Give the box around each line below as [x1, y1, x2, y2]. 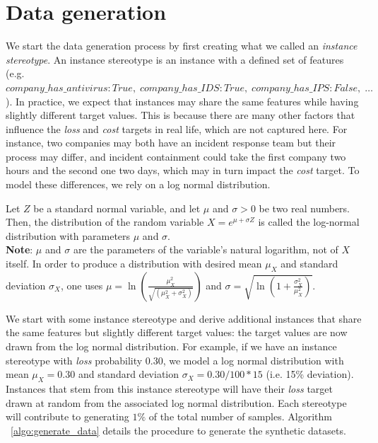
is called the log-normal [258, 214, 360, 229]
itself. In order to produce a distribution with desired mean [6, 256, 262, 271]
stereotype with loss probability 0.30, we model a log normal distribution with [6, 352, 344, 367]
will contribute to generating [6, 409, 129, 424]
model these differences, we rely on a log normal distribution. [6, 177, 271, 192]
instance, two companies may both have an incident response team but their [6, 135, 336, 150]
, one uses [60, 277, 103, 292]
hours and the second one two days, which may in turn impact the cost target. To [6, 163, 360, 178]
